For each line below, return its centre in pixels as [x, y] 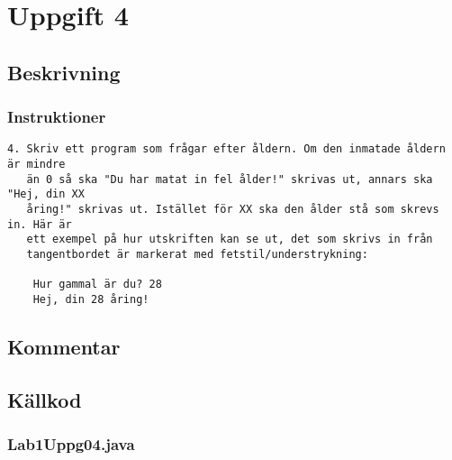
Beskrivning [64, 72]
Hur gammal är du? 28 [97, 285]
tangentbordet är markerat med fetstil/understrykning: [197, 254]
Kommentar [64, 346]
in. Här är [40, 224]
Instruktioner [57, 117]
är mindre [36, 165]
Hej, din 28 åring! [91, 299]
